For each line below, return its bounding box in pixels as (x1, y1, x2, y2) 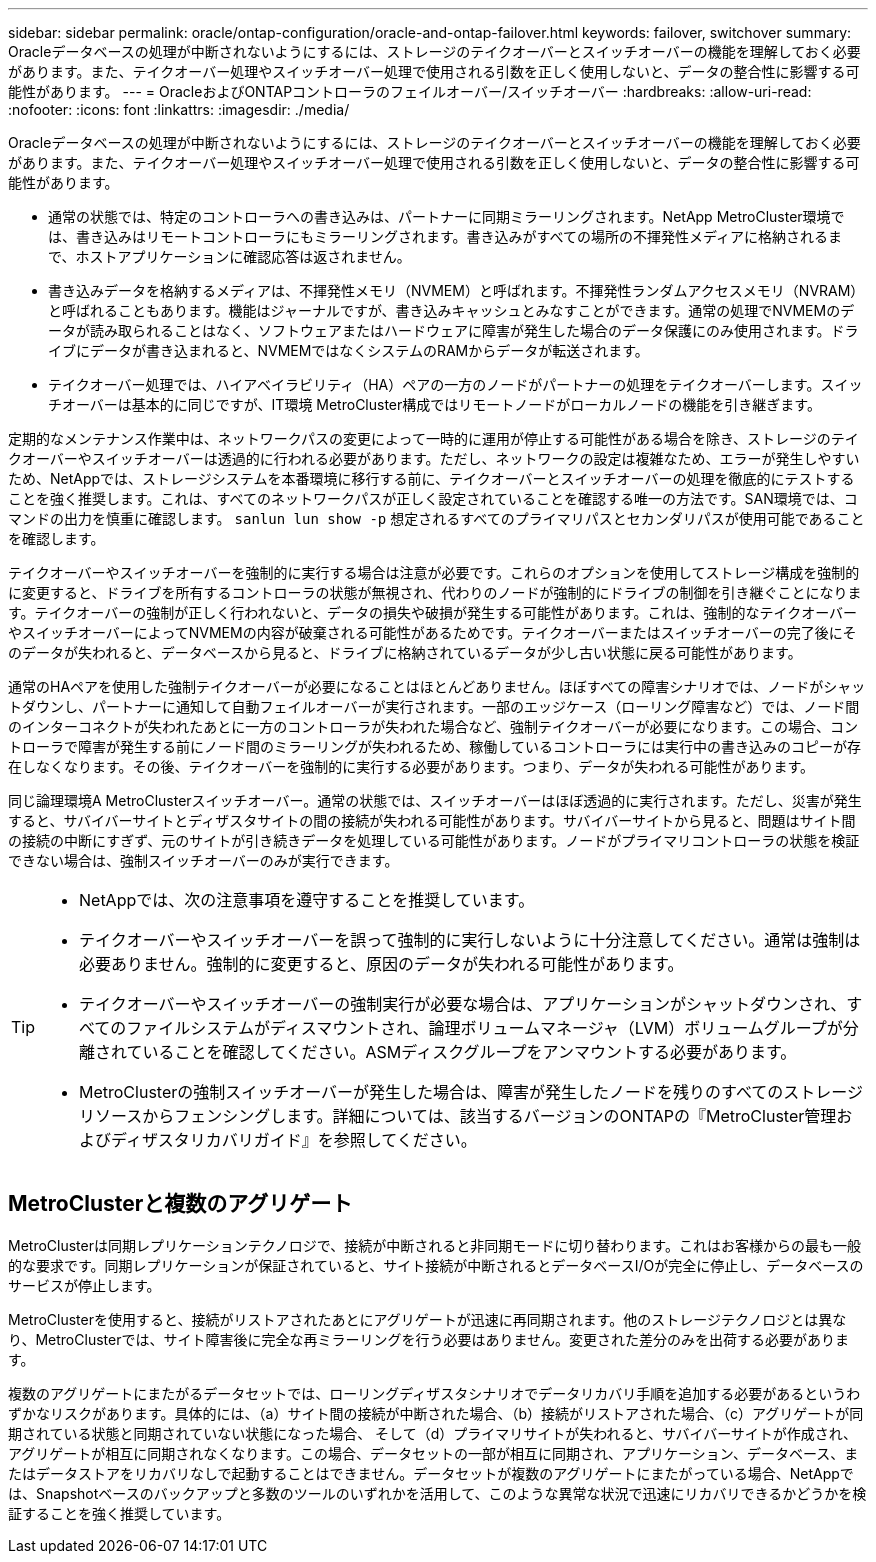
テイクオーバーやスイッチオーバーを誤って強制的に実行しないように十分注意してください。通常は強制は (79, 930, 861, 950)
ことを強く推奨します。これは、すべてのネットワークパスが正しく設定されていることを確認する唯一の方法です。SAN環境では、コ (8, 490, 858, 507)
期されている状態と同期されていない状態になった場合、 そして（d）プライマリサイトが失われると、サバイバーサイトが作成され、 (8, 1424, 858, 1442)
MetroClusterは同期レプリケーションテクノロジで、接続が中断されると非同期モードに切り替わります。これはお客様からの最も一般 (8, 1236, 861, 1254)
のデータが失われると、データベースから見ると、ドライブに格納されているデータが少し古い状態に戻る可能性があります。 (8, 644, 802, 661)
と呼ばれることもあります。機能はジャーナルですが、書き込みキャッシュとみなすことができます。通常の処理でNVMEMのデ (48, 302, 855, 319)
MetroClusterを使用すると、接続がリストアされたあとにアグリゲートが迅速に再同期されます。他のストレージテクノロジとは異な (8, 1310, 847, 1328)
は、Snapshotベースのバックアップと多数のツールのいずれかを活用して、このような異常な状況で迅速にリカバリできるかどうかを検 (8, 1484, 867, 1502)
